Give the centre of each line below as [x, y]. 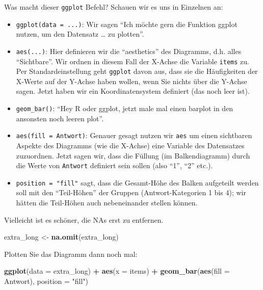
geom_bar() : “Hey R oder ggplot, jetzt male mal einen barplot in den [125, 108]
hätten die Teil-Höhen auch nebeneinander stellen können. [107, 203]
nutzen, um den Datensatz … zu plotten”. [80, 34]
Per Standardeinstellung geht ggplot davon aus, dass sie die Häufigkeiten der [137, 71]
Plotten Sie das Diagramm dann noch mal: [71, 254]
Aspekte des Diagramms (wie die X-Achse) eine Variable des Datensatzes [130, 145]
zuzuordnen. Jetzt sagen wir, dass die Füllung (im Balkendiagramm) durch [133, 155]
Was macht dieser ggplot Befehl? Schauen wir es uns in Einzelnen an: [114, 7]
